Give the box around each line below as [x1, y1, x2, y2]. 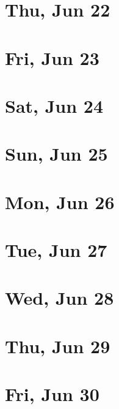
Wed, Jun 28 [5, 285, 114, 310]
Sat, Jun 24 [5, 93, 104, 118]
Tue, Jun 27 [5, 237, 107, 262]
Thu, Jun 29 [5, 333, 110, 358]
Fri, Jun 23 [5, 45, 99, 70]
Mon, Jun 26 [5, 189, 115, 214]
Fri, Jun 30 [5, 381, 99, 407]
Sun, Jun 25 [5, 141, 108, 166]
